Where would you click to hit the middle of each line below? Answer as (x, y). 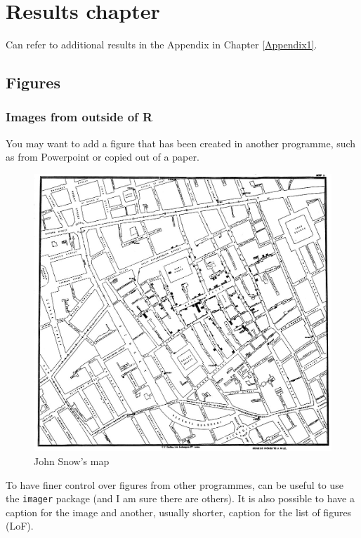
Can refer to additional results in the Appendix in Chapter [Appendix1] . (162, 45)
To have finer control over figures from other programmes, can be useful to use (175, 484)
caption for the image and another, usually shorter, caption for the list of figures (179, 512)
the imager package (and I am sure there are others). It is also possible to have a (180, 498)
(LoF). (20, 526)
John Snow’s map (72, 460)
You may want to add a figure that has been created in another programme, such (181, 143)
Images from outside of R (79, 117)
